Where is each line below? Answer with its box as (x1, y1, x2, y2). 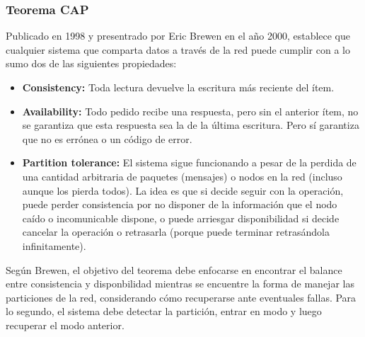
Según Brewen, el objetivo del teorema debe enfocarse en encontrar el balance (6, 262, 342, 277)
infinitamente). (22, 238, 86, 253)
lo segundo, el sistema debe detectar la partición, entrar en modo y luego (6, 304, 322, 319)
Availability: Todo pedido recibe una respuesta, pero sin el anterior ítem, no (22, 103, 359, 118)
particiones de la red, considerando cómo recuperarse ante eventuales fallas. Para (6, 290, 357, 304)
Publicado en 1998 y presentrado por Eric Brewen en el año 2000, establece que (6, 28, 351, 43)
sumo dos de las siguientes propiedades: (6, 56, 177, 71)
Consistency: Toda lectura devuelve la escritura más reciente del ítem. (22, 80, 335, 94)
